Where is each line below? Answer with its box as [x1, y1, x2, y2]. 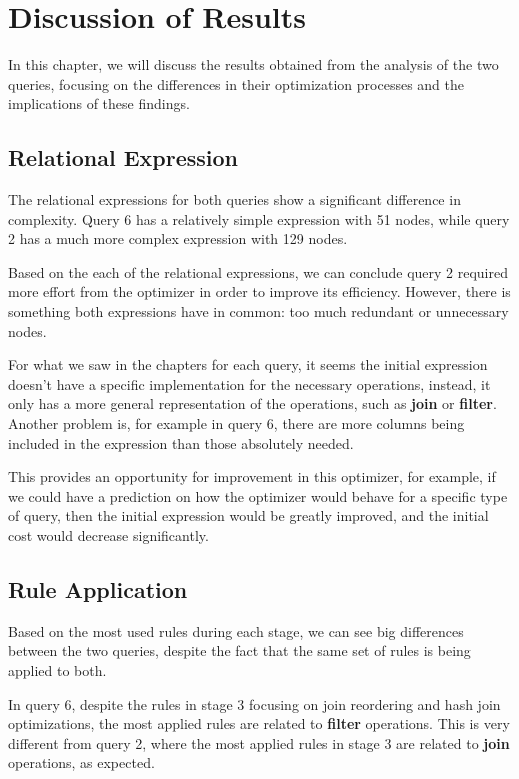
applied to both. [8, 660, 107, 680]
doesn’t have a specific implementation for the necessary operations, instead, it [8, 373, 491, 394]
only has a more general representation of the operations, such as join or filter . [8, 393, 497, 414]
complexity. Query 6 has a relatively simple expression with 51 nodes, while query [8, 208, 510, 229]
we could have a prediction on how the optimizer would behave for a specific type [8, 485, 508, 506]
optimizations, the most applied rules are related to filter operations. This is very [8, 713, 510, 734]
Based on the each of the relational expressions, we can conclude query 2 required [8, 261, 508, 282]
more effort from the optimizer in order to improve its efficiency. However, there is [8, 281, 511, 302]
